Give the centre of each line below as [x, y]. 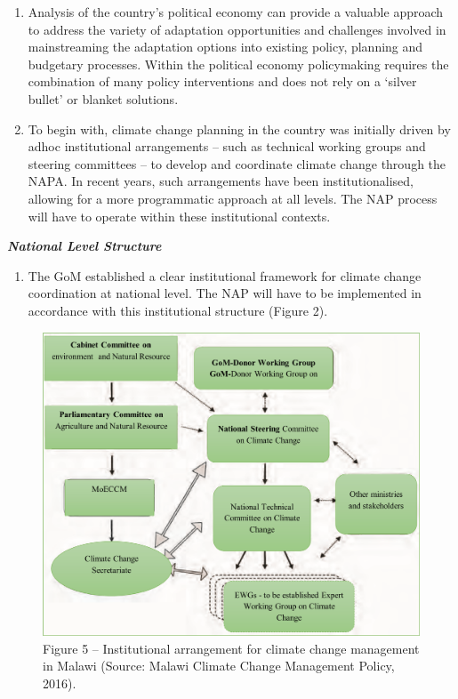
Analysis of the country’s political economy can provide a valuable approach [236, 12]
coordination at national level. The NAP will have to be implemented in [225, 293]
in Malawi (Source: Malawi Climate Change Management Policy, [219, 666]
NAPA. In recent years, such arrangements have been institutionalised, [221, 181]
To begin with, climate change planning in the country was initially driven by [239, 129]
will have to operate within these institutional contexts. [179, 216]
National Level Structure [84, 246]
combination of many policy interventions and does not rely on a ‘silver [222, 81]
